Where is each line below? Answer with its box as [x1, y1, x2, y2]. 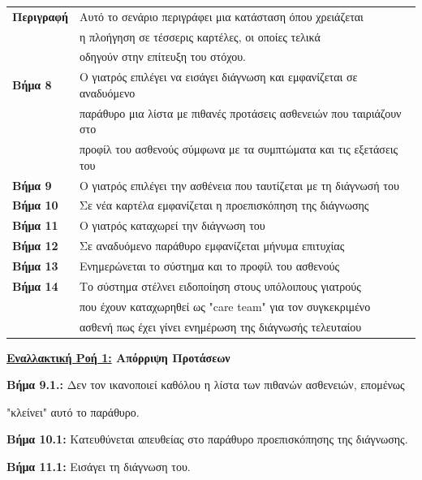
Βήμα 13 [12, 257, 58, 274]
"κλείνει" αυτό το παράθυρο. [6, 403, 140, 420]
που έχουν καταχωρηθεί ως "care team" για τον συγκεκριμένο [79, 297, 371, 314]
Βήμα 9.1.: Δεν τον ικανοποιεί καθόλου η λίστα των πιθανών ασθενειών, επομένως [6, 376, 405, 393]
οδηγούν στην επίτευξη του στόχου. [79, 48, 246, 65]
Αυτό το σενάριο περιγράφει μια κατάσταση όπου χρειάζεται [79, 7, 364, 24]
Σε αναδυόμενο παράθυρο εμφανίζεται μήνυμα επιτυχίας [79, 237, 345, 254]
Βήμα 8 [12, 76, 52, 93]
